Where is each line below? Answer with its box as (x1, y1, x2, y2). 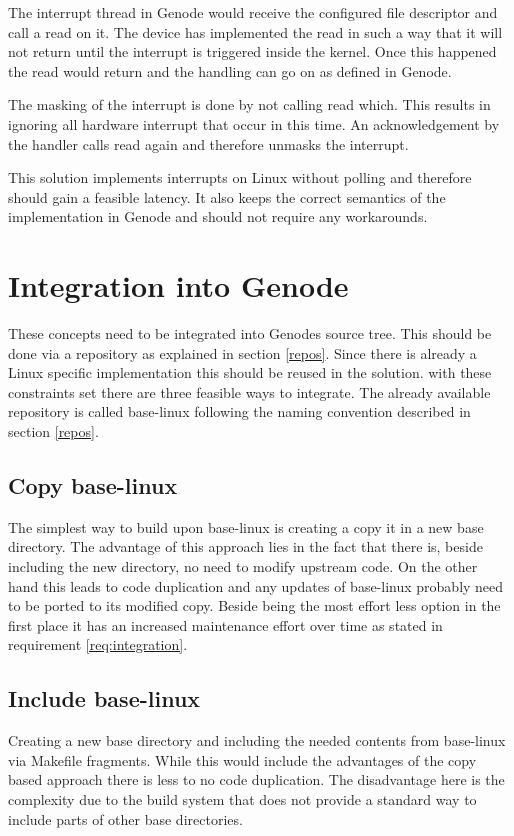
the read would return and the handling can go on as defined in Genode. (8, 60, 452, 81)
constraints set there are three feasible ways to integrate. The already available (8, 381, 491, 402)
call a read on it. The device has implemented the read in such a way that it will (8, 21, 503, 42)
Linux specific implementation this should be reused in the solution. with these (8, 362, 492, 383)
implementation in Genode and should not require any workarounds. (8, 206, 428, 227)
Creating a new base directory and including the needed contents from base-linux (8, 730, 506, 751)
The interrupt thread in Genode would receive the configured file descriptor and (8, 2, 498, 22)
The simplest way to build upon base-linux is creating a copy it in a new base (8, 516, 484, 537)
